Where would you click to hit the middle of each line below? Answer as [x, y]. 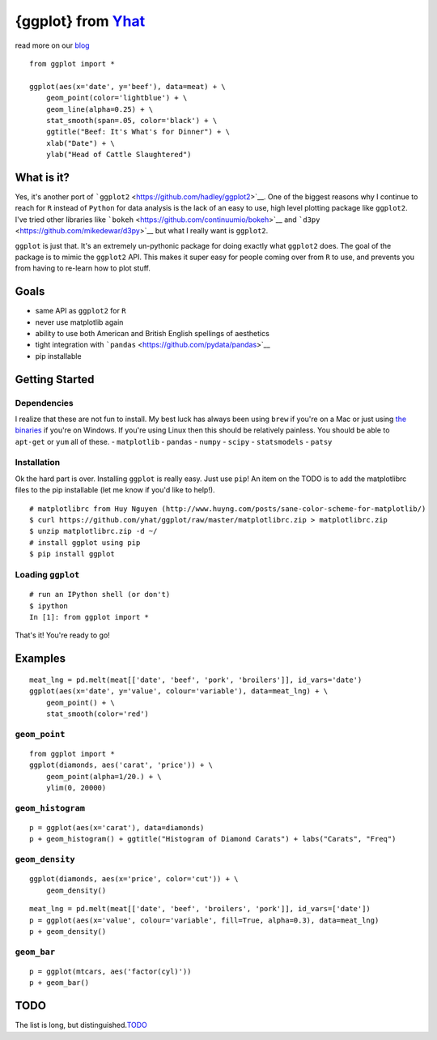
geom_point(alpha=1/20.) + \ [104, 776]
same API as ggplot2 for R [81, 311]
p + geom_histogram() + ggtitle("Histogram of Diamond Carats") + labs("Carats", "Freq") [213, 839]
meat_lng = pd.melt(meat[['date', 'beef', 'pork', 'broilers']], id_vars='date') [196, 680]
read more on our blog [52, 45]
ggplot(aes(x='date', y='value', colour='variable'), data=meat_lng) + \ [179, 691]
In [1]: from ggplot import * [89, 617]
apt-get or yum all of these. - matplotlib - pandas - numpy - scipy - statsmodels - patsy [174, 441]
